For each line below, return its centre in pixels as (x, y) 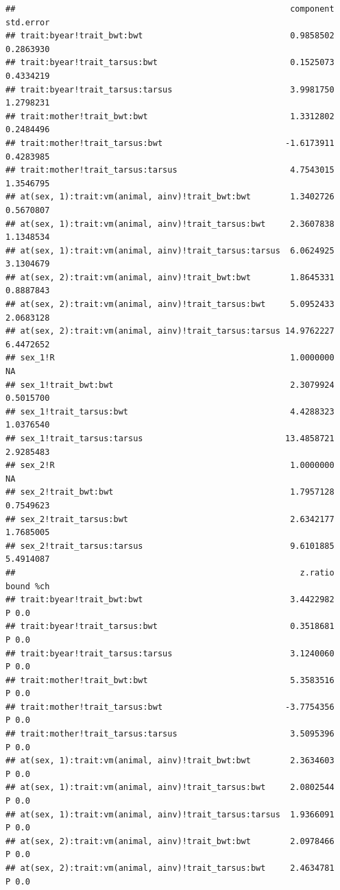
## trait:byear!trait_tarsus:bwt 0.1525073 (170, 63)
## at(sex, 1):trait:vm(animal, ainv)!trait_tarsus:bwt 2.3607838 (170, 224)
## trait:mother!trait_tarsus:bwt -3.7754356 (170, 707)
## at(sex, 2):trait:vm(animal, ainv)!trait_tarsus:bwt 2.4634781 (170, 868)
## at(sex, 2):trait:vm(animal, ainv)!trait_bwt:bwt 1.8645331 (170, 277)
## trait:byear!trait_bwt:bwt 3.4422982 (170, 600)
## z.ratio (170, 572)
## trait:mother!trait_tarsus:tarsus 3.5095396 (170, 734)
